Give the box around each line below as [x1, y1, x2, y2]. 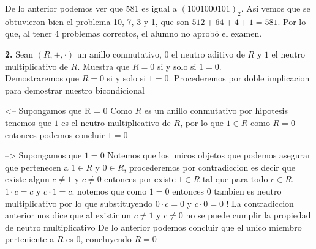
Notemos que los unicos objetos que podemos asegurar [107, 149, 311, 162]
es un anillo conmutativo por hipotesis [144, 104, 288, 117]
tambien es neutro [214, 184, 282, 197]
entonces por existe [104, 173, 176, 185]
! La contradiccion [226, 196, 294, 209]
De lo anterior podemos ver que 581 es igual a [5, 2, 177, 14]
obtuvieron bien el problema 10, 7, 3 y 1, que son [5, 15, 189, 28]
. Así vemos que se [241, 2, 310, 14]
